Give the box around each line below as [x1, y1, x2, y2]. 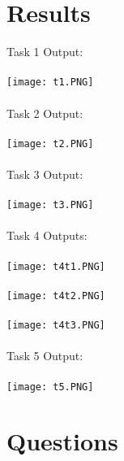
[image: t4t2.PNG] [6, 289, 105, 302]
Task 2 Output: [6, 104, 83, 121]
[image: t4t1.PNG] [6, 260, 105, 272]
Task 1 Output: [6, 43, 83, 60]
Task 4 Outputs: [6, 227, 88, 244]
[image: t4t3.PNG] [6, 320, 105, 332]
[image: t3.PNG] [6, 199, 94, 211]
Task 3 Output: [6, 166, 83, 182]
